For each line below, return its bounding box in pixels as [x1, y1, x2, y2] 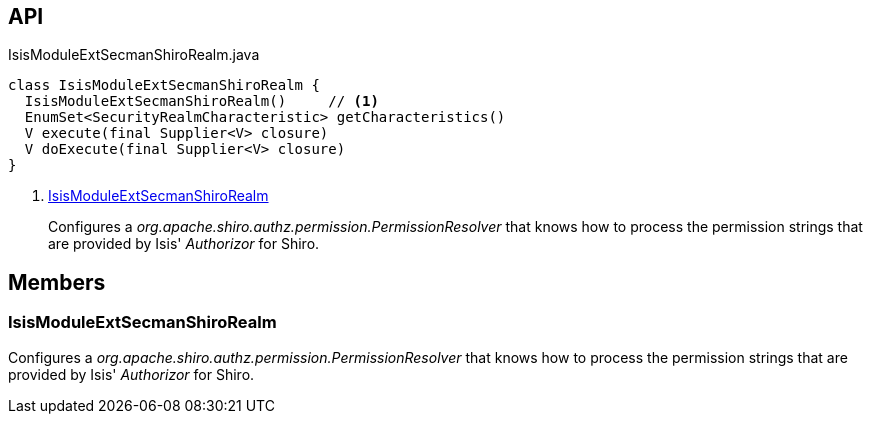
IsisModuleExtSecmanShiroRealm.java [8, 46, 260, 64]
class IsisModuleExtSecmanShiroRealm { [8, 77, 320, 94]
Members [8, 269, 106, 295]
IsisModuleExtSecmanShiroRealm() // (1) [24, 93, 379, 110]
